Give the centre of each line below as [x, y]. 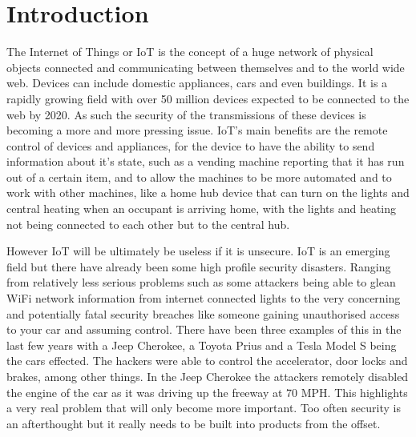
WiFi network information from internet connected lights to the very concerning [204, 298]
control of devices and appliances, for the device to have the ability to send [191, 145]
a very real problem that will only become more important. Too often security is [204, 408]
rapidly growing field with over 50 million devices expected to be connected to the [208, 98]
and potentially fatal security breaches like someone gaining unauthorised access [203, 313]
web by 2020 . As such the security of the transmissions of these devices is [186, 114]
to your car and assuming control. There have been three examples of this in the [204, 329]
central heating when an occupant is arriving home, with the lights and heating [202, 208]
